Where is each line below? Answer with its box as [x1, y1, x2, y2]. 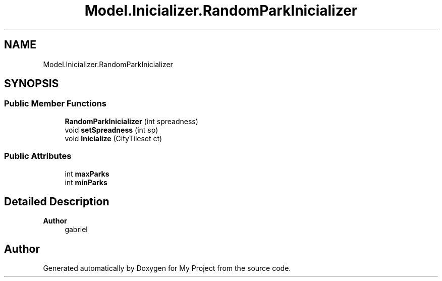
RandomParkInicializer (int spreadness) [65, 117, 198, 126]
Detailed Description [4, 195, 109, 208]
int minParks [65, 178, 107, 187]
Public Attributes [4, 151, 72, 161]
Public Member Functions [4, 98, 106, 109]
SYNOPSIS [4, 77, 59, 90]
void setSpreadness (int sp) [65, 125, 158, 134]
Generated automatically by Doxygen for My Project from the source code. [43, 264, 291, 273]
